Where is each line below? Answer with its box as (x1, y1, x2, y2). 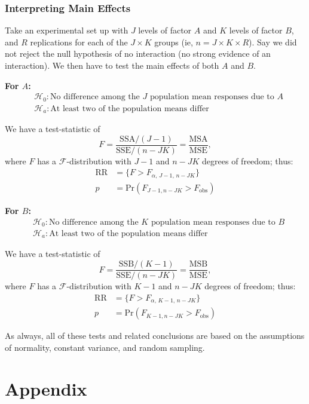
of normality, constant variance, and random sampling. (5, 341, 205, 353)
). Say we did (249, 35, 297, 48)
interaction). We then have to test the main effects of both (5, 59, 219, 71)
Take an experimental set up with (5, 24, 129, 36)
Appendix (5, 376, 87, 400)
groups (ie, (154, 35, 193, 48)
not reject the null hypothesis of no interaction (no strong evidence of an (5, 47, 271, 60)
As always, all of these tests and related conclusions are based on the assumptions (5, 329, 305, 342)
